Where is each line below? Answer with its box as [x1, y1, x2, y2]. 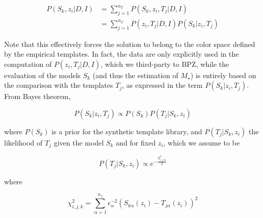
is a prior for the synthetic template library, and [52, 126, 202, 137]
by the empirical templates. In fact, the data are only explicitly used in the [4, 49, 239, 59]
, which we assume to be [163, 137, 240, 148]
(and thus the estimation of [92, 69, 178, 80]
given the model [54, 137, 104, 148]
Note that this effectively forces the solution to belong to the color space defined [4, 38, 255, 49]
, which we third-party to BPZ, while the [100, 58, 229, 69]
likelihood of [4, 137, 43, 148]
